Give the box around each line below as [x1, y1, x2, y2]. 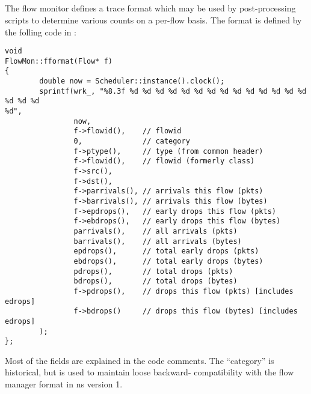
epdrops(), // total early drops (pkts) [73, 247, 259, 256]
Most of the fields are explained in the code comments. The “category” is [5, 354, 274, 366]
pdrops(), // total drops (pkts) [73, 267, 233, 276]
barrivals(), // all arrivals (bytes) [73, 237, 242, 246]
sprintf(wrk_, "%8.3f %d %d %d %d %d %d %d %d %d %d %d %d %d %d [39, 86, 307, 95]
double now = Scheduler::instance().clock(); [39, 77, 225, 86]
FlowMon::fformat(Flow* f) [5, 56, 112, 65]
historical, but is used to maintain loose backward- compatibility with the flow [5, 366, 294, 378]
